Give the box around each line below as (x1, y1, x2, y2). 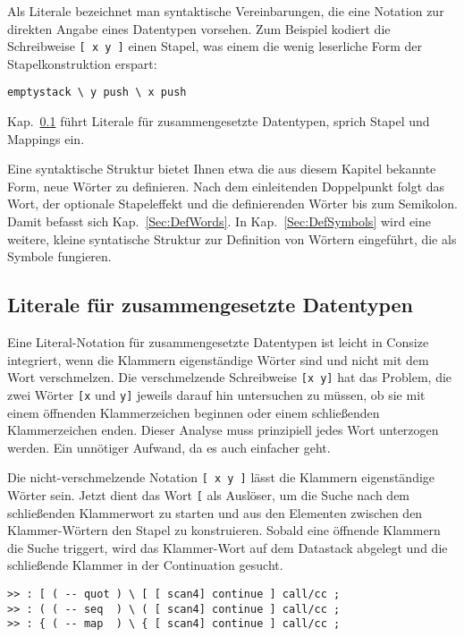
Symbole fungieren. (7, 247, 112, 266)
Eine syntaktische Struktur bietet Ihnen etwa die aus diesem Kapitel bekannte (7, 159, 436, 178)
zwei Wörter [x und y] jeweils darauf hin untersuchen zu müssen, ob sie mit (7, 385, 426, 403)
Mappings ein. (7, 129, 85, 148)
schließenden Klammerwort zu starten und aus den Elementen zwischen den (7, 503, 423, 522)
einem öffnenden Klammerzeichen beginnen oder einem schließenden (7, 403, 380, 421)
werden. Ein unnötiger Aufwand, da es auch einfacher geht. (7, 437, 331, 456)
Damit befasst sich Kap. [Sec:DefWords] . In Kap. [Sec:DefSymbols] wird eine (7, 212, 431, 231)
